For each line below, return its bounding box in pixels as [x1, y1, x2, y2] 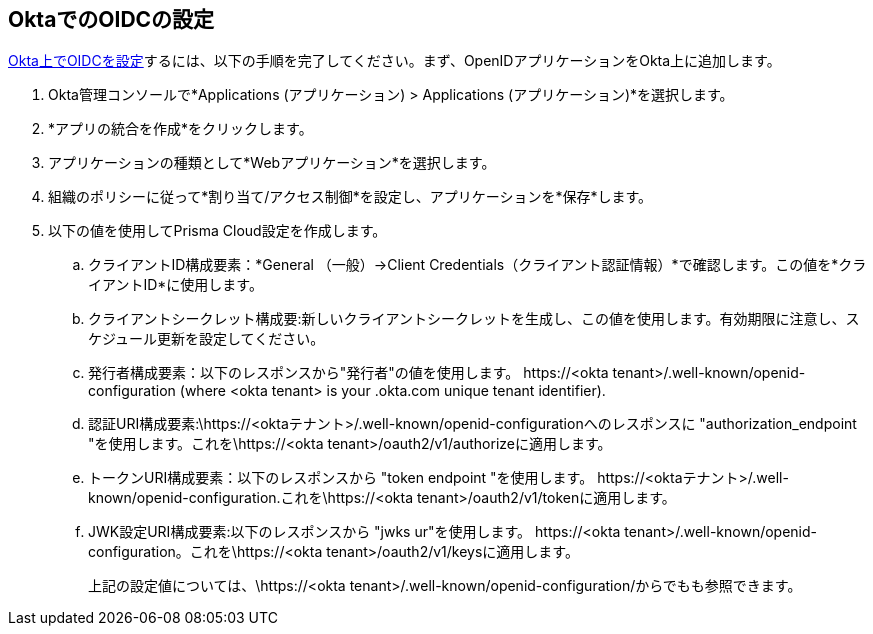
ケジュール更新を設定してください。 [88, 330, 325, 348]
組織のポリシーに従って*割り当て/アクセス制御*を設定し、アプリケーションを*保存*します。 [48, 188, 653, 206]
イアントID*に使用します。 [88, 276, 263, 294]
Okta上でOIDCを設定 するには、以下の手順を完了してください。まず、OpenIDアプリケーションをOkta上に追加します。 [8, 52, 781, 70]
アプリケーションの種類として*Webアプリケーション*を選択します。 [48, 154, 496, 172]
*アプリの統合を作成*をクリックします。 [48, 120, 313, 138]
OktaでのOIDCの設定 [8, 7, 215, 32]
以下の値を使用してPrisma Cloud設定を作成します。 [48, 222, 387, 240]
